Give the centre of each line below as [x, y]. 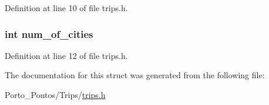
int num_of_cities [49, 34]
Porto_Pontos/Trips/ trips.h [55, 94]
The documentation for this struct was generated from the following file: [135, 75]
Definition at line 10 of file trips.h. [66, 8]
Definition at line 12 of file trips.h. [66, 55]
